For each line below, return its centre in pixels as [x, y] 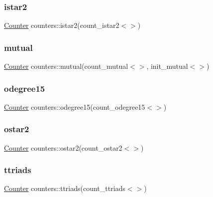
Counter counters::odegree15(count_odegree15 [75, 106]
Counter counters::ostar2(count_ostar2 [63, 147]
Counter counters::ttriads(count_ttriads [65, 188]
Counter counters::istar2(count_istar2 [62, 25]
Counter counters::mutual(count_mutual [66, 66]
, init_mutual [167, 66]
